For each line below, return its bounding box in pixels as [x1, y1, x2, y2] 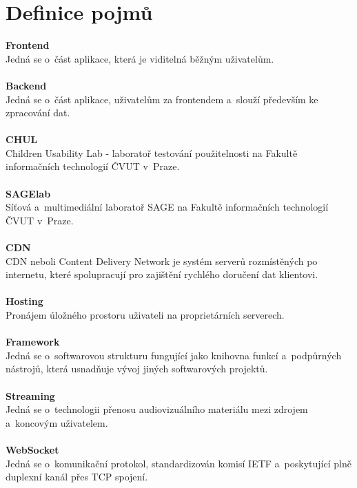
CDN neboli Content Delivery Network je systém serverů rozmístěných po [6, 253, 318, 268]
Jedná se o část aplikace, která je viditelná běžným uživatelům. [6, 51, 274, 65]
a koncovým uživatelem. [6, 415, 108, 429]
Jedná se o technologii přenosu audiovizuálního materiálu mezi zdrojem [6, 402, 308, 416]
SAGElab [6, 186, 51, 200]
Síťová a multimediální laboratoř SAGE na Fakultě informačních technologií [6, 200, 329, 214]
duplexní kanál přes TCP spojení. [6, 469, 148, 484]
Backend [6, 78, 47, 92]
